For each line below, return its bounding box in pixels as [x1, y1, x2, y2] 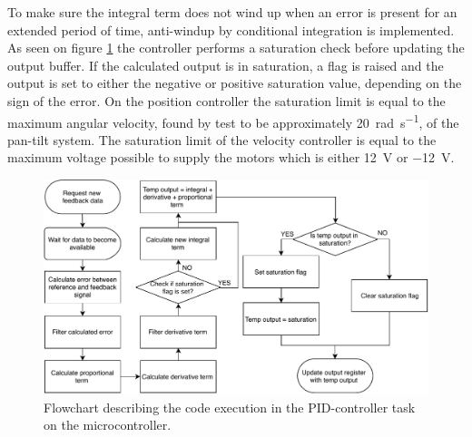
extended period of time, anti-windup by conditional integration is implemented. [7, 20, 455, 39]
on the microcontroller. [44, 415, 172, 434]
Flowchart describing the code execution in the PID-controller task [44, 397, 416, 416]
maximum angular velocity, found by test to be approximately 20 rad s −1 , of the [7, 110, 459, 131]
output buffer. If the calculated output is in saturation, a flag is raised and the [7, 55, 444, 74]
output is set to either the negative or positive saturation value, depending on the [7, 73, 462, 92]
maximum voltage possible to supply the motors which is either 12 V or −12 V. [7, 148, 455, 167]
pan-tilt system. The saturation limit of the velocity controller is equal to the [7, 130, 437, 149]
